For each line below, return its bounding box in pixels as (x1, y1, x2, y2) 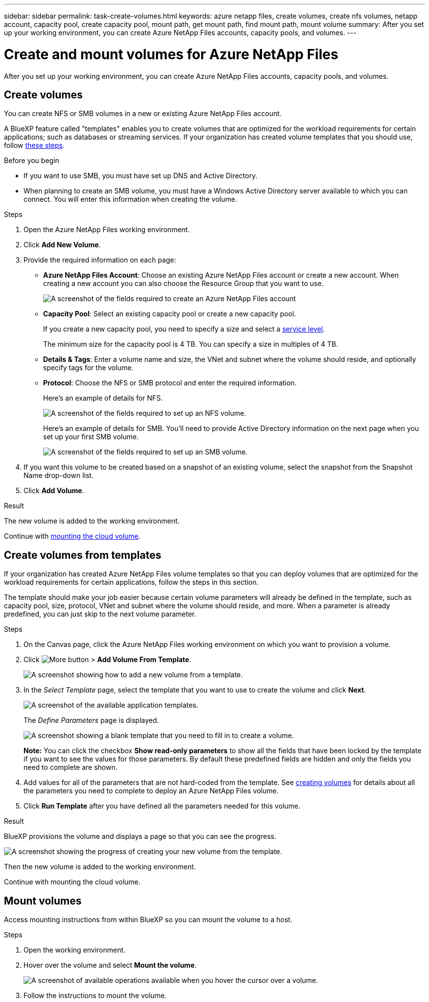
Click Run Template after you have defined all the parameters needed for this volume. (24, 802, 301, 811)
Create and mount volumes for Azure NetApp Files (4, 46, 338, 63)
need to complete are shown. (24, 763, 118, 772)
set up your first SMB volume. (43, 432, 139, 441)
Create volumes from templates (4, 549, 162, 561)
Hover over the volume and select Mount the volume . (24, 961, 197, 970)
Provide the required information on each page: (24, 256, 176, 264)
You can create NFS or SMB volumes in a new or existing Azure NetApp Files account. (4, 109, 282, 118)
